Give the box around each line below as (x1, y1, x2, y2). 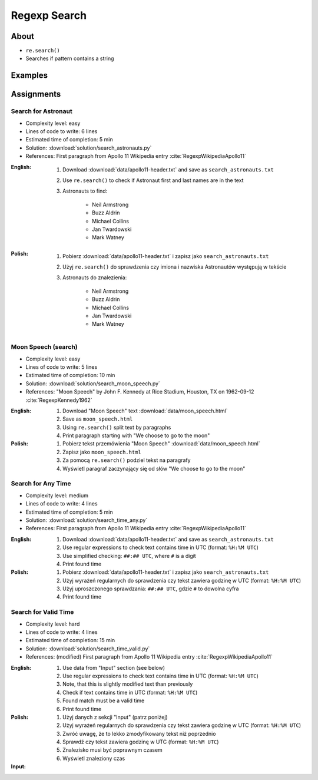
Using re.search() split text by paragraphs (62, 424, 171, 431)
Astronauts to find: (62, 187, 108, 194)
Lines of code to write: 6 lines (25, 128, 98, 135)
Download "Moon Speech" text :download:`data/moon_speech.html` (62, 407, 228, 414)
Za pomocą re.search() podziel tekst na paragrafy (62, 457, 191, 464)
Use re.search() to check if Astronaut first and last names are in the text (62, 177, 244, 184)
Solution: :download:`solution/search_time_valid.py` (25, 645, 150, 652)
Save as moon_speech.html (62, 415, 133, 422)
